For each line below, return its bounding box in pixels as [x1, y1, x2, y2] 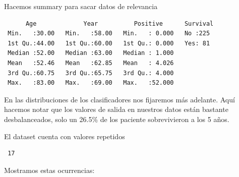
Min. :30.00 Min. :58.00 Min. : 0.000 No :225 [8, 30, 210, 37]
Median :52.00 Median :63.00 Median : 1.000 [8, 49, 174, 57]
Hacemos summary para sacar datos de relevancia [4, 1, 158, 11]
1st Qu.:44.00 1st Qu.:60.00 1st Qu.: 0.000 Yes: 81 [8, 39, 210, 47]
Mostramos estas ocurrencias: [4, 164, 95, 175]
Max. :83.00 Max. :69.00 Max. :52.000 [8, 79, 174, 87]
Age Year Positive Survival [25, 20, 214, 27]
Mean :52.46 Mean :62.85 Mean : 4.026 [8, 59, 174, 67]
